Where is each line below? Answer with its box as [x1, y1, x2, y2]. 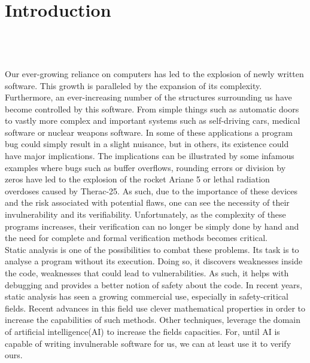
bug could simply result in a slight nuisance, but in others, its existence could [5, 138, 289, 150]
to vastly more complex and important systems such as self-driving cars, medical [5, 114, 300, 127]
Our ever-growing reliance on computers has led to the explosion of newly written [5, 67, 304, 80]
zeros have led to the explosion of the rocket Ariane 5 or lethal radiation [5, 173, 270, 185]
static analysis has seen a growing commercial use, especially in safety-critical [5, 290, 288, 303]
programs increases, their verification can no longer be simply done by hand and [5, 219, 299, 232]
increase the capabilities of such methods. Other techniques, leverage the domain [5, 313, 300, 326]
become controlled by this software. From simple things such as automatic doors [5, 102, 299, 115]
